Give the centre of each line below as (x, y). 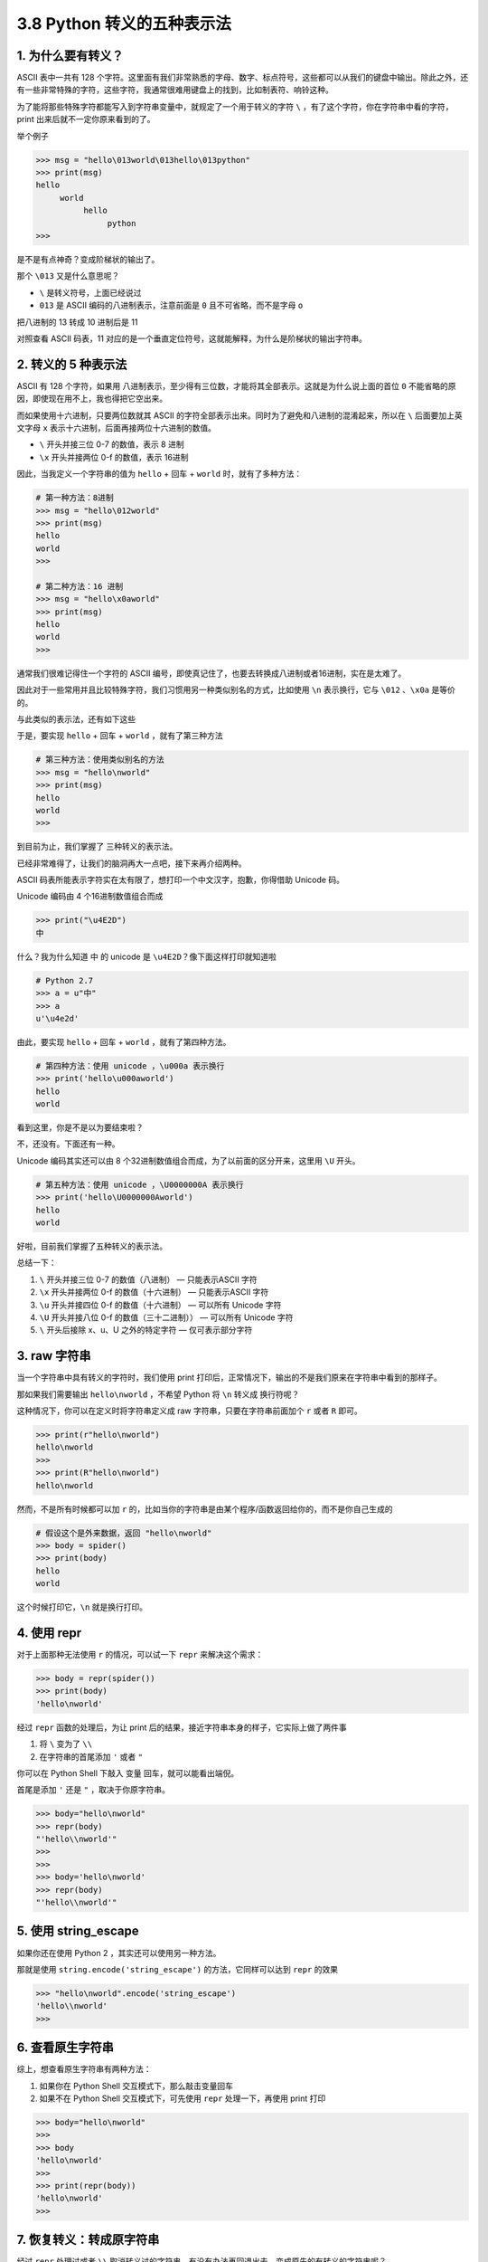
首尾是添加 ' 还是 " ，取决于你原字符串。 (94, 1790)
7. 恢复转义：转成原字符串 (88, 2240)
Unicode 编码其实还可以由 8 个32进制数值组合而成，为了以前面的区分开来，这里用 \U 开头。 (188, 1160)
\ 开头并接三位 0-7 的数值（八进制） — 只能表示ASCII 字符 (148, 1279)
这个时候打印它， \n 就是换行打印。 (82, 1607)
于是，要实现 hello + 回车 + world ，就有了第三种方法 (120, 736)
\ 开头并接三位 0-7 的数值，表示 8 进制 (112, 444)
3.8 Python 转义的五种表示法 (124, 24)
